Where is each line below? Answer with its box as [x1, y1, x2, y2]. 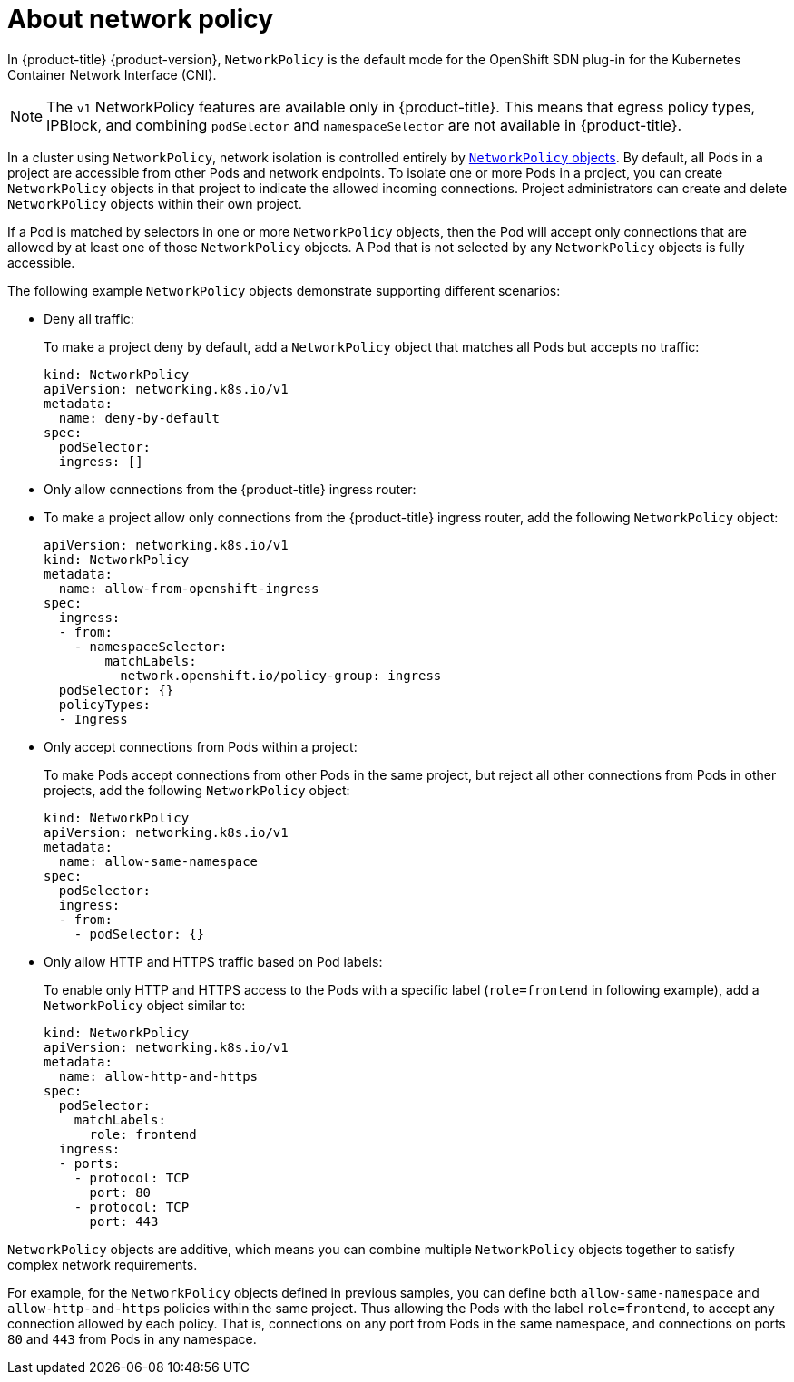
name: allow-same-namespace [58, 853, 259, 869]
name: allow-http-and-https [58, 1068, 259, 1084]
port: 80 [89, 1184, 152, 1200]
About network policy [7, 4, 274, 34]
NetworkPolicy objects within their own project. [7, 195, 302, 211]
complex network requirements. [7, 1256, 198, 1272]
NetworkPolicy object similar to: [44, 997, 246, 1013]
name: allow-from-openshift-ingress [58, 580, 319, 596]
